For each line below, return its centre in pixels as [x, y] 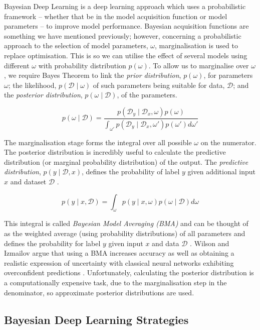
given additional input [221, 172]
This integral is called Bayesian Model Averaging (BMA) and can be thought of [126, 223]
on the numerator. [228, 142]
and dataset [28, 181]
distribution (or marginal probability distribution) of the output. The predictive [126, 161]
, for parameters [228, 75]
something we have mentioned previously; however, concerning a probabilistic [123, 35]
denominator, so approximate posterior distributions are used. [99, 292]
